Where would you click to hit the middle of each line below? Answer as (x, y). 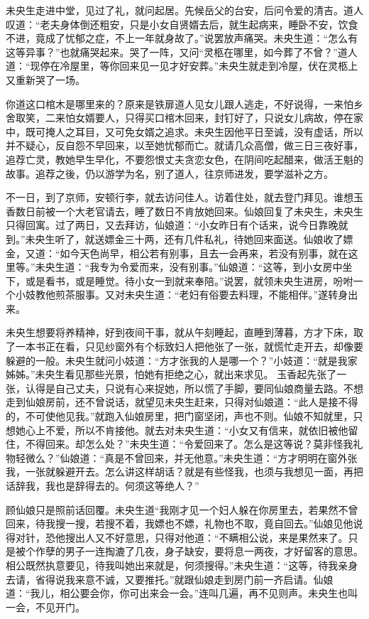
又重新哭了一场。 (45, 79)
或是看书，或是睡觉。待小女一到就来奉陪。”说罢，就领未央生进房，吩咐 (189, 280)
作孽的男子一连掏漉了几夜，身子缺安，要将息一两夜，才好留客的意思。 (199, 551)
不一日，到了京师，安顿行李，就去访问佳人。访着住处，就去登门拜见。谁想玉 (184, 197)
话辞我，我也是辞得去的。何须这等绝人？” (103, 485)
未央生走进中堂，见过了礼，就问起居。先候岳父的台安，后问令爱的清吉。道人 (184, 10)
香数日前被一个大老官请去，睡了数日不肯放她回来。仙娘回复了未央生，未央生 (184, 211)
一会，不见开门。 (45, 607)
